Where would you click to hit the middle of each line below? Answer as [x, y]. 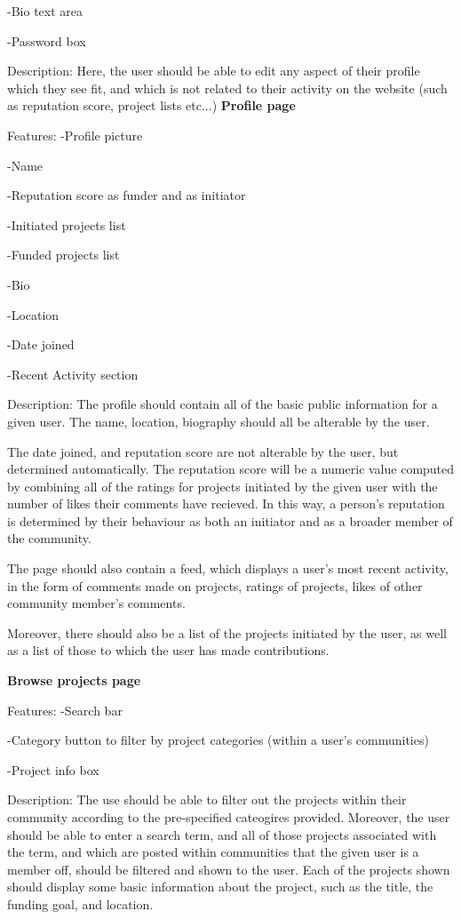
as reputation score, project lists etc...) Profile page [151, 105]
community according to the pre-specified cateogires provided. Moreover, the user [229, 817]
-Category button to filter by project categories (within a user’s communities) [218, 740]
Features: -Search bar [65, 710]
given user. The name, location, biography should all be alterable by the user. [219, 421]
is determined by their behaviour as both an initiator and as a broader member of [230, 520]
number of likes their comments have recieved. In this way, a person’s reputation [226, 503]
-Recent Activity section [73, 374]
